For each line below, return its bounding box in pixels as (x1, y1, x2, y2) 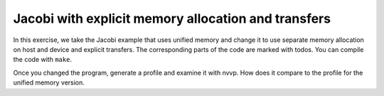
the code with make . (13, 55, 73, 64)
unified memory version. (13, 78, 85, 87)
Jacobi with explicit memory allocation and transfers (13, 11, 331, 26)
